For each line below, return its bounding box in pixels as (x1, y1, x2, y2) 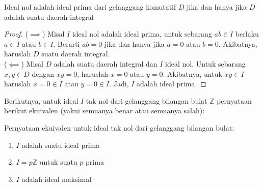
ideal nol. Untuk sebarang (165, 58, 246, 69)
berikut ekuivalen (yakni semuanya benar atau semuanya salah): (4, 105, 205, 116)
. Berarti (53, 38, 80, 49)
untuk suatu (39, 157, 77, 167)
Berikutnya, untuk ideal (4, 95, 78, 106)
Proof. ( (4, 28, 28, 39)
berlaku (235, 28, 259, 39)
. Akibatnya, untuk (163, 68, 222, 79)
